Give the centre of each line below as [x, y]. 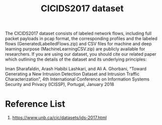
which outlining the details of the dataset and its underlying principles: [76, 60]
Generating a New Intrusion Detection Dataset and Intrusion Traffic [72, 74]
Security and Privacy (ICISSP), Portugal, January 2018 [59, 84]
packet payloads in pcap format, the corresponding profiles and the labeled [81, 39]
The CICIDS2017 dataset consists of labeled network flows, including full [78, 33]
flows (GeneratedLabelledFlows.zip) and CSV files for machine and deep [78, 44]
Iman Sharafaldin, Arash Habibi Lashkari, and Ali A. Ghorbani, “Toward [76, 69]
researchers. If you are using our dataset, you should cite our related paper [81, 54]
